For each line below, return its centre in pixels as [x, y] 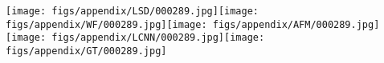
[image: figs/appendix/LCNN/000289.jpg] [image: [135, 38]
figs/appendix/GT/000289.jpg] [86, 51]
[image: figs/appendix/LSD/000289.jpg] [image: [132, 11]
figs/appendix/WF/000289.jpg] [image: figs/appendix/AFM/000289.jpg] [193, 24]
